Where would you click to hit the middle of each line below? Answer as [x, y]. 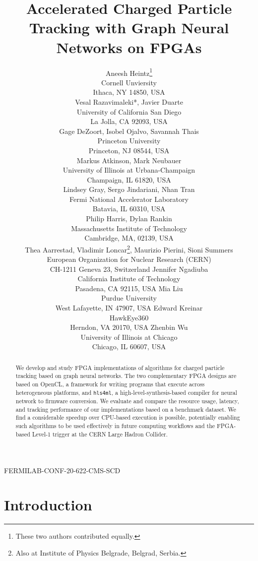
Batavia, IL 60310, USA [129, 209]
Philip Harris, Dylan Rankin [129, 218]
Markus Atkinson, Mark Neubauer [129, 160]
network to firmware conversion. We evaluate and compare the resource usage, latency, [127, 401]
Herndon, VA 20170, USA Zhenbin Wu [129, 327]
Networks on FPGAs [129, 47]
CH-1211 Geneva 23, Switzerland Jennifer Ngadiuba [129, 269]
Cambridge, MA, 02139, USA [129, 238]
